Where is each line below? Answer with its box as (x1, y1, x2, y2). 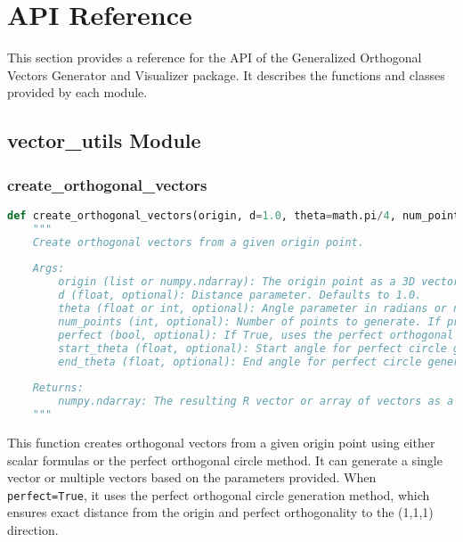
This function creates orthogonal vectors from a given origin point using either (7, 432, 435, 451)
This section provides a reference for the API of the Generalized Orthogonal (7, 48, 422, 67)
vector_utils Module (7, 127, 201, 154)
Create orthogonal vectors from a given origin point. (32, 235, 364, 249)
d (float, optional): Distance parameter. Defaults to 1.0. (58, 289, 422, 302)
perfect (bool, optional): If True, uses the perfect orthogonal (58, 328, 454, 341)
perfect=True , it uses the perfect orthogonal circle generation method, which (7, 485, 430, 504)
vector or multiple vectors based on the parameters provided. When (7, 468, 377, 487)
